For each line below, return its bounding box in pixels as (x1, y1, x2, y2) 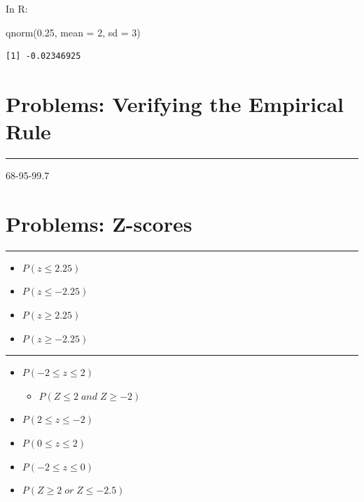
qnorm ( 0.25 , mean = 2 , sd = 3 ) (6, 25, 141, 39)
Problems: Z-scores (6, 209, 192, 237)
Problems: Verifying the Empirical (6, 89, 344, 118)
